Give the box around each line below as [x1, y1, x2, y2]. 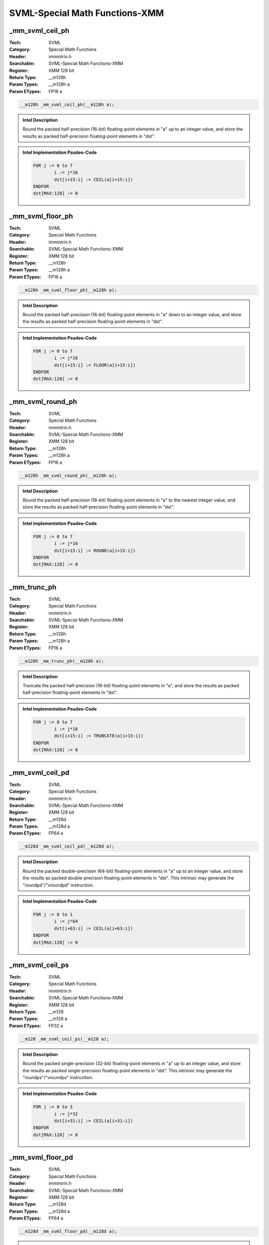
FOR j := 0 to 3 [33, 1104, 73, 1110]
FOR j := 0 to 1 [33, 912, 73, 917]
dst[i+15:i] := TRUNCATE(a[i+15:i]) [54, 733, 144, 739]
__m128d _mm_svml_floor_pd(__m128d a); [19, 1229, 117, 1235]
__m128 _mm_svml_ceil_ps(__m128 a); [19, 1036, 110, 1042]
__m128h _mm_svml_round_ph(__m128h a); [19, 473, 117, 478]
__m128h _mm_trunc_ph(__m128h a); [19, 658, 104, 664]
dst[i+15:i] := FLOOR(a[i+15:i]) [54, 362, 136, 368]
